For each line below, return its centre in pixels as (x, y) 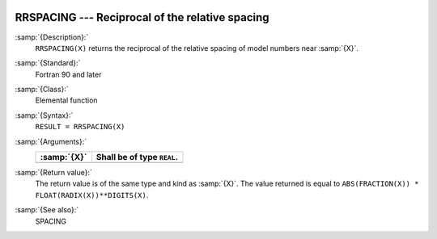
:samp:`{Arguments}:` (51, 141)
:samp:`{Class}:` (42, 90)
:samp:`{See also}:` (47, 210)
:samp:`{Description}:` (52, 37)
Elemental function (66, 100)
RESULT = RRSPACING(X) (80, 127)
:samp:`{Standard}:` (48, 63)
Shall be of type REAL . (137, 157)
